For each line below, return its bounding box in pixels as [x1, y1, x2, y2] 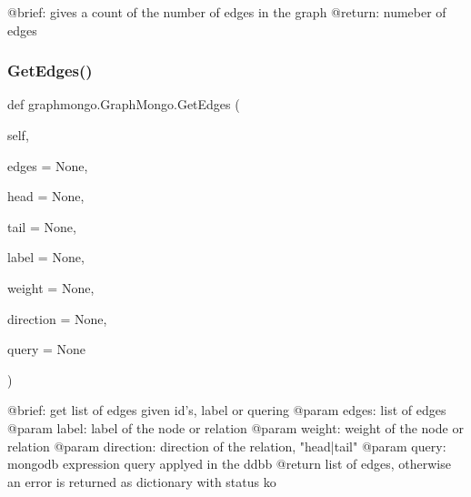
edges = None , [7, 156, 88, 175]
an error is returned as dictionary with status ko [7, 472, 276, 491]
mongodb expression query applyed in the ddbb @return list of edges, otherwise [7, 454, 451, 473]
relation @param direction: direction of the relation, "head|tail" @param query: [7, 436, 446, 455]
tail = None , [7, 217, 76, 236]
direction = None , [7, 309, 107, 328]
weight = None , [7, 278, 95, 297]
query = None [7, 340, 85, 359]
